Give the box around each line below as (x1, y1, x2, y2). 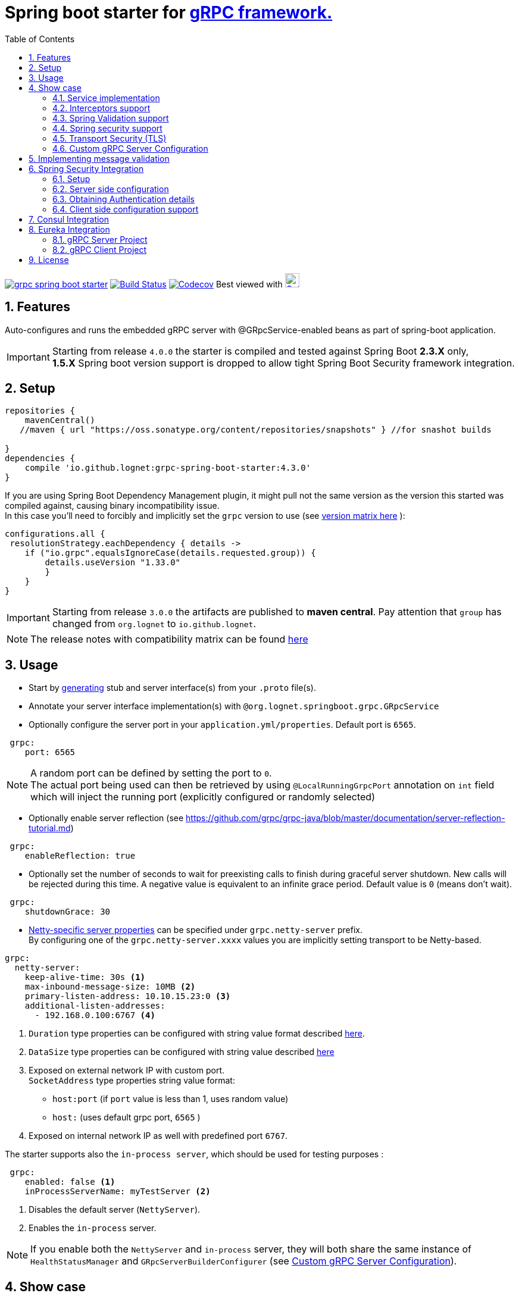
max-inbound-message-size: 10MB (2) (24, 982, 196, 992)
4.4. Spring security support (52, 123, 162, 133)
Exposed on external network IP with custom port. (29, 1065, 224, 1076)
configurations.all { (5, 529, 105, 539)
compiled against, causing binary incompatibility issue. (5, 500, 220, 511)
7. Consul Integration (29, 214, 110, 224)
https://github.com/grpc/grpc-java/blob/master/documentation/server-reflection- (186, 813, 505, 824)
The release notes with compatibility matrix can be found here (30, 633, 308, 646)
